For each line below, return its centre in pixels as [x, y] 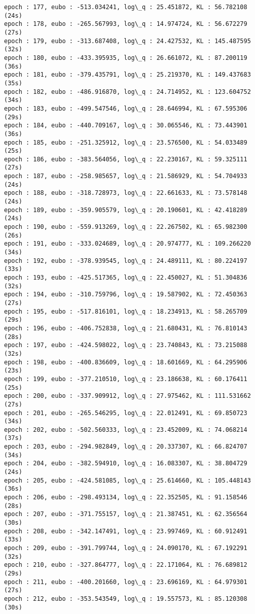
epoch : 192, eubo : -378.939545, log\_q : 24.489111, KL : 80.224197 [126, 261]
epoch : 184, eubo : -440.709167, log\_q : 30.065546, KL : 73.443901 [126, 126]
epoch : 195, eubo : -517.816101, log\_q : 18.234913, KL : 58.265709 [126, 311]
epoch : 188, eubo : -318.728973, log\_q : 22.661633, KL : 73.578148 [126, 193]
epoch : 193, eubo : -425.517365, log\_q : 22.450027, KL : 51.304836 [126, 278]
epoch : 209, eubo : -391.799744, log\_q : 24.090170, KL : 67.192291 [126, 548]
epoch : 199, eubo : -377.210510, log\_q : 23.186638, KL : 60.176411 [126, 379]
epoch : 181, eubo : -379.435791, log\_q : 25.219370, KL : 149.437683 [128, 75]
